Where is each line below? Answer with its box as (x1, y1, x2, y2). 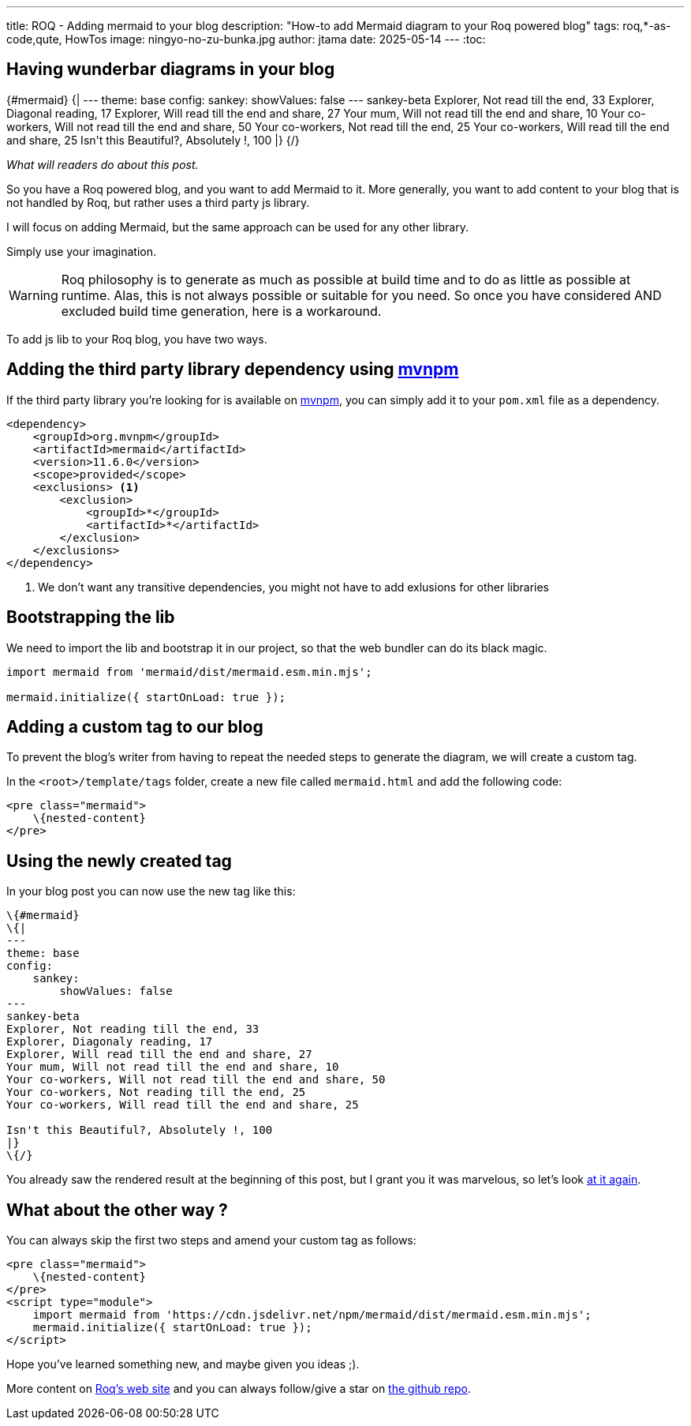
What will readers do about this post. (6, 157, 199, 171)
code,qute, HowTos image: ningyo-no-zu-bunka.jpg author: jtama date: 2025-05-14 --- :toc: (6, 32, 486, 46)
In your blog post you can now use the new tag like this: (6, 884, 296, 899)
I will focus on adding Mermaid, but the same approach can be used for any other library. (6, 220, 469, 234)
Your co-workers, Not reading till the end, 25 (6, 1086, 306, 1099)
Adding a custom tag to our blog (6, 716, 263, 737)
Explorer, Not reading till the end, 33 (6, 1023, 260, 1036)
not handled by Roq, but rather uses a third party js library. (6, 195, 310, 209)
